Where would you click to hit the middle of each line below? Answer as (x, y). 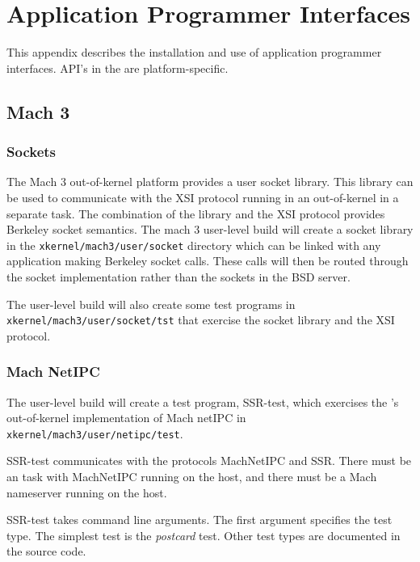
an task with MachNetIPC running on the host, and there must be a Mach (192, 477)
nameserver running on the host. (87, 492)
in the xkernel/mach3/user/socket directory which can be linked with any (194, 245)
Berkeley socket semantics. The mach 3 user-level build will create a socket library (210, 229)
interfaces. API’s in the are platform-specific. (118, 68)
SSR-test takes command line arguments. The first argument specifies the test (199, 520)
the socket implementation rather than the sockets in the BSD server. (178, 276)
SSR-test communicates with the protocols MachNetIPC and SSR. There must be (209, 461)
